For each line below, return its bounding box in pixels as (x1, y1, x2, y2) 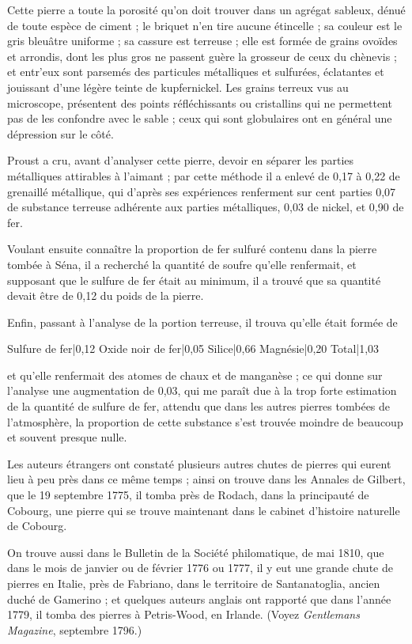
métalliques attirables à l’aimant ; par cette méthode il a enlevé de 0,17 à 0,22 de (7, 167, 400, 184)
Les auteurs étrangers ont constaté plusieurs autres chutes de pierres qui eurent (7, 455, 391, 472)
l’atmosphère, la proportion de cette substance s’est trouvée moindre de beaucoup (7, 413, 403, 430)
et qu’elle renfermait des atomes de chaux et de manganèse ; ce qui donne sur (7, 366, 383, 383)
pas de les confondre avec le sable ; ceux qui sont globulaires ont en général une (7, 110, 392, 127)
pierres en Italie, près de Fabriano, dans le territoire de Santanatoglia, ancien (7, 575, 380, 591)
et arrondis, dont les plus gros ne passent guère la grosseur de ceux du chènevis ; (7, 47, 397, 64)
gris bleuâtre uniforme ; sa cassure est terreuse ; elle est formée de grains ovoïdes (7, 32, 398, 49)
